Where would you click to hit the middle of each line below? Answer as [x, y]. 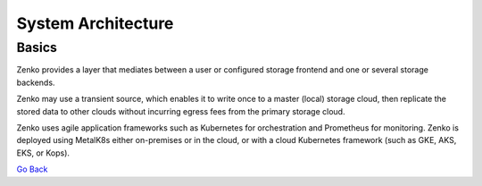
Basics [37, 47]
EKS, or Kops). [43, 153]
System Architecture [95, 23]
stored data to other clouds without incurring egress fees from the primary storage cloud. [181, 111]
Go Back [32, 169]
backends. [36, 82]
